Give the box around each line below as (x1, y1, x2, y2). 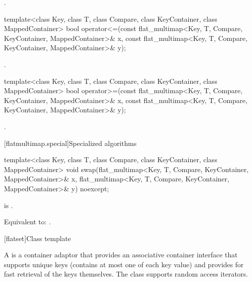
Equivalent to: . (4, 216, 51, 227)
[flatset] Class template (4, 233, 71, 243)
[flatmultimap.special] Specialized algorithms (4, 138, 137, 148)
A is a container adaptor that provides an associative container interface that (4, 249, 238, 260)
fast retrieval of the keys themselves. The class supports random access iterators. (4, 269, 248, 279)
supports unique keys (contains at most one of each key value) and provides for (4, 259, 244, 269)
